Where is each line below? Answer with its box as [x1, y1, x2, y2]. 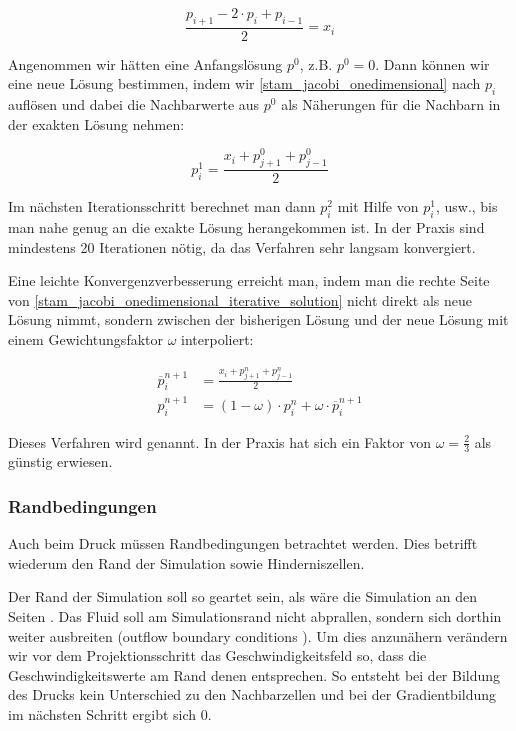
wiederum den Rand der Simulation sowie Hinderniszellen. [8, 552, 365, 573]
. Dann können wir [375, 53, 490, 74]
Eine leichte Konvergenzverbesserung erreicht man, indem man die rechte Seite [8, 270, 490, 291]
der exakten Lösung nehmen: [8, 113, 185, 134]
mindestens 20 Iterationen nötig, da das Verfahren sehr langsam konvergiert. [8, 236, 476, 257]
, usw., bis [435, 196, 498, 217]
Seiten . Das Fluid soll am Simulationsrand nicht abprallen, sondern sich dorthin [8, 606, 502, 627]
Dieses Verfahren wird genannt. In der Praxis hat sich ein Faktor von [8, 431, 432, 452]
